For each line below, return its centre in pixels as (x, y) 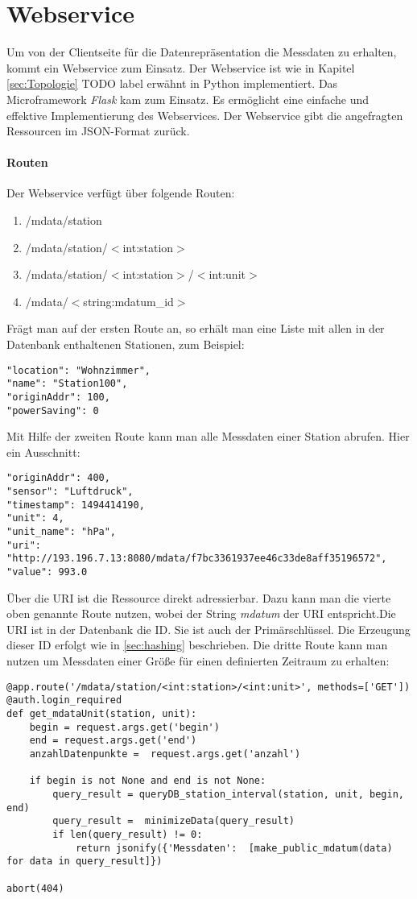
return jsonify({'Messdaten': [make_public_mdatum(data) (234, 848)
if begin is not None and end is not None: (148, 781)
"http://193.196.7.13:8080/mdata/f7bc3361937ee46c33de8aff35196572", (197, 559)
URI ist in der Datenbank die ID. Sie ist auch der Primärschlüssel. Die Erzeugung (208, 629)
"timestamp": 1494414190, (76, 505)
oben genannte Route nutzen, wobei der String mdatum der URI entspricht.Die (201, 613)
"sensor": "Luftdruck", (70, 492)
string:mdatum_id (128, 301)
